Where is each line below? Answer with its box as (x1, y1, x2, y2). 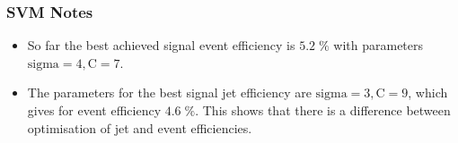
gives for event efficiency (27, 101, 162, 119)
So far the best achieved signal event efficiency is (27, 36, 295, 55)
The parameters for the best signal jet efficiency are (27, 83, 312, 102)
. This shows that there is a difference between (195, 101, 451, 119)
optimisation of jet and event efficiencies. (27, 118, 252, 137)
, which (408, 83, 448, 102)
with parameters (333, 36, 424, 55)
